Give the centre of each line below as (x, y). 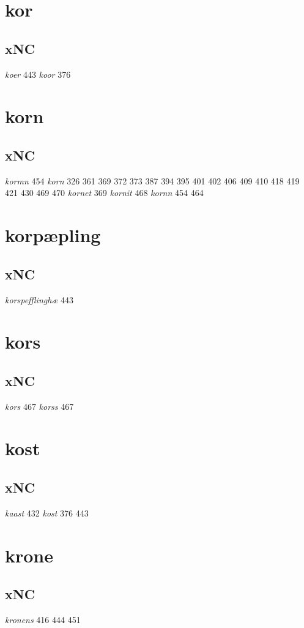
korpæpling (53, 235)
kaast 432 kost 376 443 (47, 513)
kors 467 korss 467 (39, 406)
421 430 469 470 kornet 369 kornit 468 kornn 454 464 (104, 193)
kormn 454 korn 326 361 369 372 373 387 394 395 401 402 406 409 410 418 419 (152, 180)
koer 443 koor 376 (38, 74)
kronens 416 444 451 (43, 620)
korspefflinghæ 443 (39, 299)
